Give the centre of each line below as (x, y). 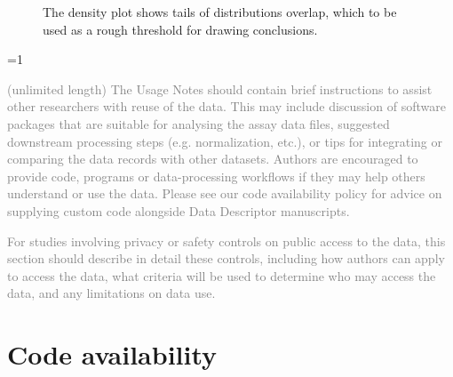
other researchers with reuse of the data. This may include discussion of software (226, 106)
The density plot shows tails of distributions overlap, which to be (220, 12)
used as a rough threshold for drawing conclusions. (180, 29)
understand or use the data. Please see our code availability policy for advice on (225, 193)
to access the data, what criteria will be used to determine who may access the (222, 275)
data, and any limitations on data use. (111, 293)
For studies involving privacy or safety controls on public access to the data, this (226, 241)
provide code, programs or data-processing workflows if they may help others (216, 176)
